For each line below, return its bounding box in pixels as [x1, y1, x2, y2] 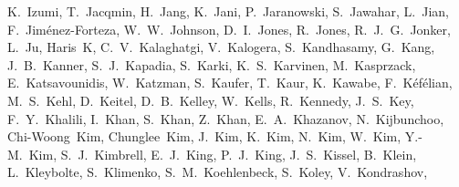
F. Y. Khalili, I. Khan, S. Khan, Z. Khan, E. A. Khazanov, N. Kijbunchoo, [7, 109, 444, 128]
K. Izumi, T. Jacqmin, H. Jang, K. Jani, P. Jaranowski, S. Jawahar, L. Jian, [7, 2, 450, 20]
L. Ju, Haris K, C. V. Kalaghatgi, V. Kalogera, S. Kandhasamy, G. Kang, [7, 37, 435, 57]
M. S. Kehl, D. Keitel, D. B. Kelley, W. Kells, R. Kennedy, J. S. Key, [7, 90, 414, 109]
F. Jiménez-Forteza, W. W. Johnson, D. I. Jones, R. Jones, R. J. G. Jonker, [7, 19, 451, 38]
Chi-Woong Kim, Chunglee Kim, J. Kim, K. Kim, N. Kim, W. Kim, [7, 127, 402, 146]
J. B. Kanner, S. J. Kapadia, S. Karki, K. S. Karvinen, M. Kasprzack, [7, 55, 416, 74]
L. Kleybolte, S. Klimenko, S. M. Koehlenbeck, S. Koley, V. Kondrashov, [7, 162, 428, 182]
